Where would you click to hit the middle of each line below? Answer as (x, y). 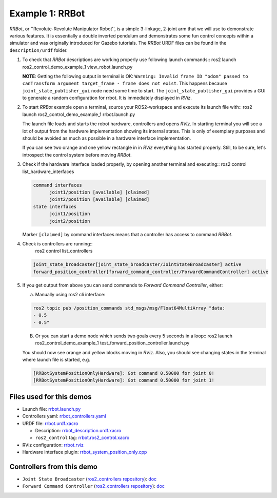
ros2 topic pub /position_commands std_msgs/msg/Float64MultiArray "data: (129, 308)
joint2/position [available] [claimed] (100, 199)
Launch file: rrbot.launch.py (52, 409)
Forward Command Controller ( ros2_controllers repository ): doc (94, 486)
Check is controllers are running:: (57, 243)
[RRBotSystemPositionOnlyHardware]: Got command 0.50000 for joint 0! (124, 373)
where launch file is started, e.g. (56, 359)
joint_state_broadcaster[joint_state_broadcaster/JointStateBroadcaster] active (137, 265)
